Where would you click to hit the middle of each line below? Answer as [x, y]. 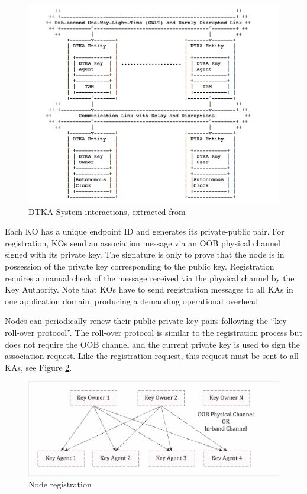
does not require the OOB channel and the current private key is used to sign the [152, 344]
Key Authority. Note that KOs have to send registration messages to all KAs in [149, 289]
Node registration [60, 484]
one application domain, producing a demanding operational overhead [132, 301]
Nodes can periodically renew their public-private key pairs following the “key [146, 321]
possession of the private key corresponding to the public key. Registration [140, 266]
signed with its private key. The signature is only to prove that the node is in [145, 254]
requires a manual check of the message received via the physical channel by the [150, 278]
